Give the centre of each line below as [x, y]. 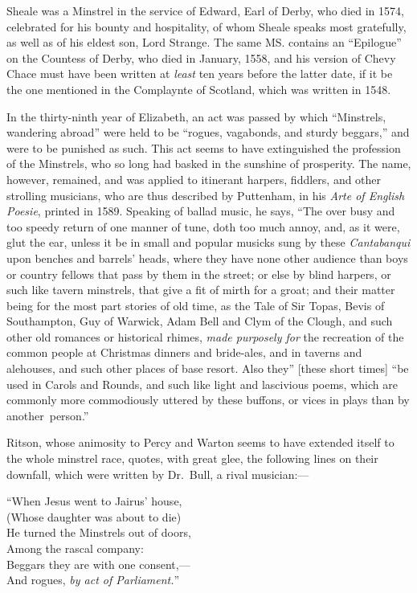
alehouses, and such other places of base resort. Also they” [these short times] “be [208, 368]
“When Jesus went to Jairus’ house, [94, 501]
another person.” [48, 415]
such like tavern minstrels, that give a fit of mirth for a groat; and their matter [201, 290]
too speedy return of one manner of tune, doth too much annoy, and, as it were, [203, 226]
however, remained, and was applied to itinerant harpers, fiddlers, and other [194, 179]
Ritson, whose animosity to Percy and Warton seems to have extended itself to [200, 442]
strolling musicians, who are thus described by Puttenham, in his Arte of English [206, 195]
